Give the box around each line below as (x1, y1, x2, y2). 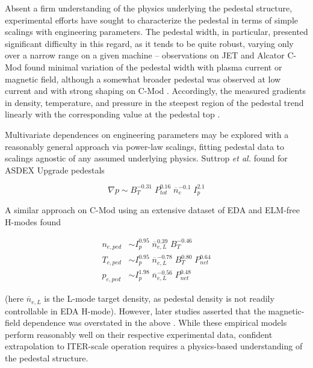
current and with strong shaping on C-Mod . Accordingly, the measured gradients (5, 84, 306, 97)
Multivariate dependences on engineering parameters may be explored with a (5, 128, 289, 140)
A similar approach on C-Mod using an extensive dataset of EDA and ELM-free (5, 204, 300, 216)
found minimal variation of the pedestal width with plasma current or (24, 60, 282, 73)
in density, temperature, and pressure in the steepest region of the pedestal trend (5, 96, 304, 108)
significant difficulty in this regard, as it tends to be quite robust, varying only (5, 37, 294, 49)
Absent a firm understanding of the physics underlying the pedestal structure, (5, 2, 293, 14)
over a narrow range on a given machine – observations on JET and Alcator (5, 49, 285, 61)
